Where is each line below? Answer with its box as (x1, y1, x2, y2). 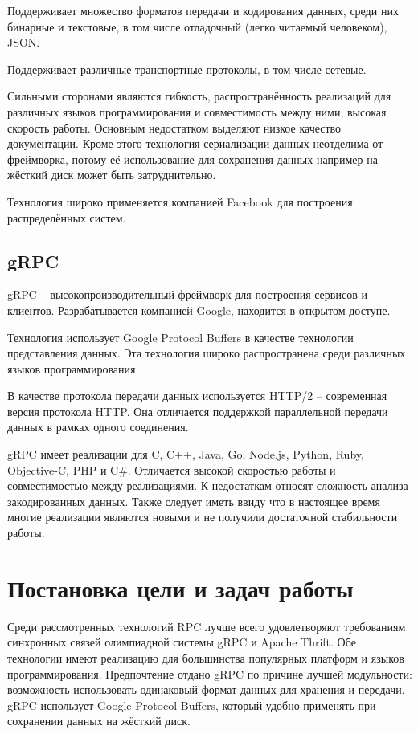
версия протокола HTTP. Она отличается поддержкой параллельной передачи (7, 402, 388, 419)
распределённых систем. (7, 209, 126, 226)
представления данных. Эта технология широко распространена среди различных (7, 345, 406, 361)
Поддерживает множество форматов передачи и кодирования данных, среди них (7, 2, 399, 18)
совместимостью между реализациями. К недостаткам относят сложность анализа (7, 477, 408, 494)
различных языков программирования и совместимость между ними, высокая (7, 103, 387, 120)
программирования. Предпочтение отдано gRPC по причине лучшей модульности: (7, 665, 412, 682)
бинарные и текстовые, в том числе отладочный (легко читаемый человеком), (7, 18, 387, 35)
